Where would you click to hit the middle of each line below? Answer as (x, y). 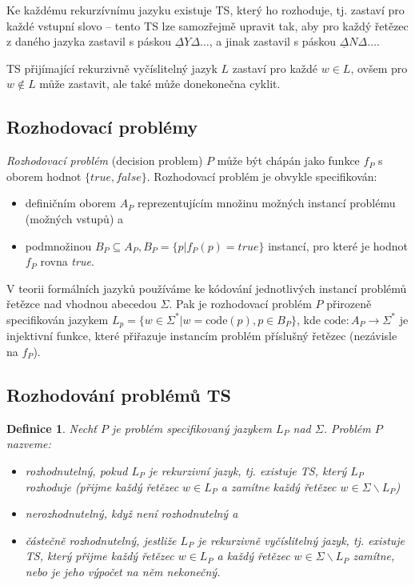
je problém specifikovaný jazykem (192, 428)
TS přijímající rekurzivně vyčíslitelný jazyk (112, 68)
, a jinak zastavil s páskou (272, 41)
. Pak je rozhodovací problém (240, 304)
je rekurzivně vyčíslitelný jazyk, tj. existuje (301, 540)
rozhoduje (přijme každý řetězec (102, 486)
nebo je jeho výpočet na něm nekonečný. (123, 571)
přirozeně (349, 304)
